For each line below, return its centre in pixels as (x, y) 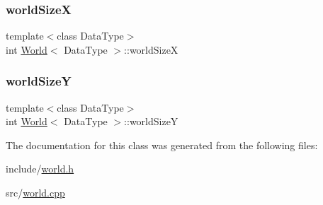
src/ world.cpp (35, 192)
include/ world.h (40, 169)
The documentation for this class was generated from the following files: (162, 145)
